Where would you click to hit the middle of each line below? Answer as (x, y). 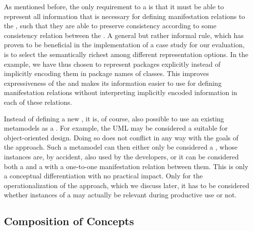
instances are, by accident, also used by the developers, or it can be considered (121, 156)
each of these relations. (38, 102)
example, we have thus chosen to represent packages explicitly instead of (112, 64)
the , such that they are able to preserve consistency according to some (110, 26)
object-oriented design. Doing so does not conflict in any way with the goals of (121, 137)
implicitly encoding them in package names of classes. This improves (106, 73)
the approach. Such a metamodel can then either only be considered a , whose (121, 147)
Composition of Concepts (69, 221)
